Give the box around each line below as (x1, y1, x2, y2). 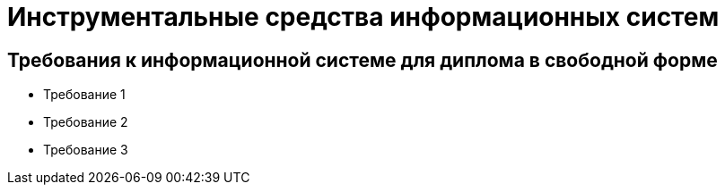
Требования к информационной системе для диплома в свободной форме (7, 48, 718, 71)
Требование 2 (43, 114, 128, 130)
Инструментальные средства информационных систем (7, 2, 720, 32)
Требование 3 (43, 142, 128, 158)
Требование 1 (43, 87, 126, 103)
